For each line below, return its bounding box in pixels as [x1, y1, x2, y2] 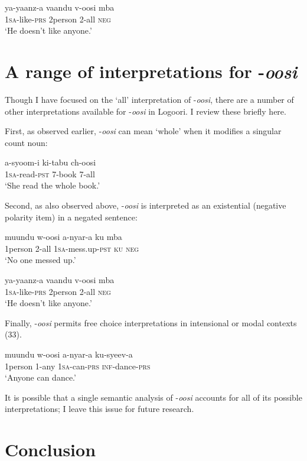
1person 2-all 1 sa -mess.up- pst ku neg [5, 242, 139, 254]
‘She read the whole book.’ [5, 179, 100, 191]
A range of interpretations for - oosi [5, 59, 298, 83]
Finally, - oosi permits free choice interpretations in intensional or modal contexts [5, 316, 297, 329]
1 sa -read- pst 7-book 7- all [5, 167, 95, 180]
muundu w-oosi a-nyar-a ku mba [5, 230, 122, 243]
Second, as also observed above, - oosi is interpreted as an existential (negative [5, 199, 286, 212]
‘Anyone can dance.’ [5, 371, 76, 384]
